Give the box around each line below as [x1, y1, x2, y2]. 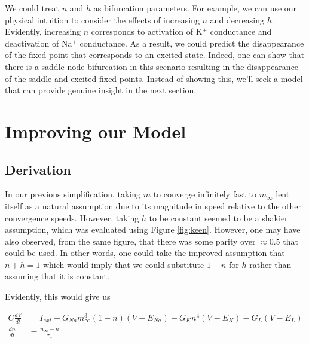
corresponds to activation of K [91, 25, 203, 38]
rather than [249, 258, 292, 270]
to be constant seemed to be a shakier [149, 211, 288, 224]
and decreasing [210, 13, 264, 26]
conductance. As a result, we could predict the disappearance [79, 36, 304, 49]
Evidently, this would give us [5, 290, 111, 303]
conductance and [210, 25, 272, 38]
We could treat [5, 2, 60, 14]
